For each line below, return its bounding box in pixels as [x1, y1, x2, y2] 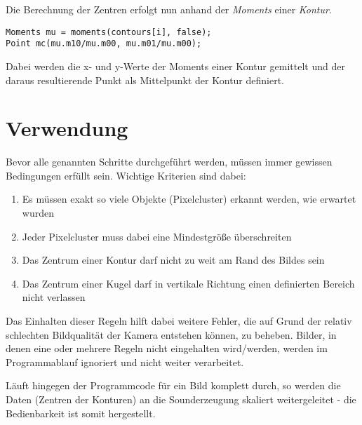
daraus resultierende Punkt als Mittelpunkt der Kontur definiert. [6, 72, 285, 87]
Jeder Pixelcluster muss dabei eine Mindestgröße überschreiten [22, 229, 292, 243]
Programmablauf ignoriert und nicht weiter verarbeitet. [6, 354, 244, 369]
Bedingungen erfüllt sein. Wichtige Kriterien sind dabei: [6, 168, 246, 182]
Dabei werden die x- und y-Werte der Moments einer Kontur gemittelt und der [6, 58, 345, 73]
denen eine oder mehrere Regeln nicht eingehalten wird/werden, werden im [6, 341, 328, 356]
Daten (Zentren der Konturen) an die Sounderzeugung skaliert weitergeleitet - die [6, 391, 356, 406]
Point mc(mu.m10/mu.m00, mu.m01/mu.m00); [6, 39, 202, 49]
